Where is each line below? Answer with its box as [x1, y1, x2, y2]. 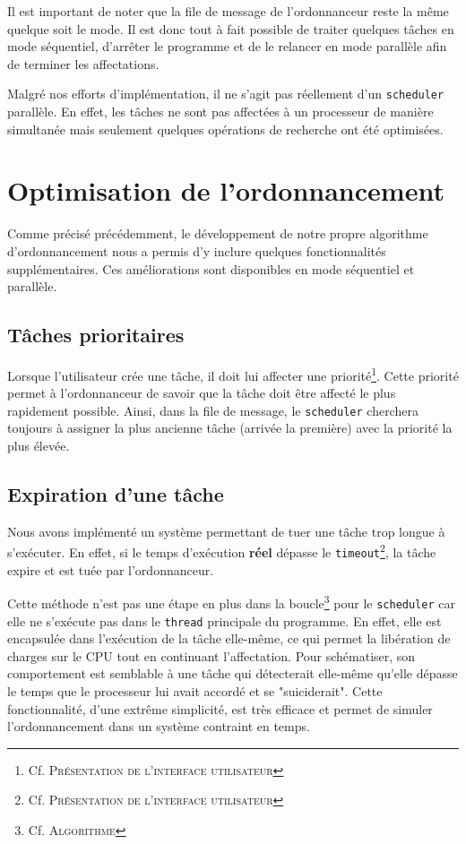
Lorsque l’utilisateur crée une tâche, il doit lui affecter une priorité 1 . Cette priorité [7, 363, 459, 384]
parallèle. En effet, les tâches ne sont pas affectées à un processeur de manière [7, 102, 434, 121]
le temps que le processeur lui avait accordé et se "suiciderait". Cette [7, 682, 383, 701]
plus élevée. [7, 436, 70, 455]
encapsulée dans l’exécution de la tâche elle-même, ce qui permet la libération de [7, 629, 451, 648]
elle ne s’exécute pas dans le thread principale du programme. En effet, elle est [7, 611, 442, 630]
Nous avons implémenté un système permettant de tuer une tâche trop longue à [7, 521, 445, 540]
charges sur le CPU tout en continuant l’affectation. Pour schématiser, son [7, 646, 416, 665]
